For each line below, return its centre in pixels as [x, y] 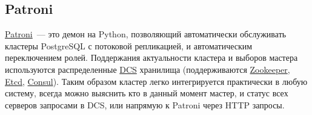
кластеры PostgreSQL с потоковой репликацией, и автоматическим [129, 45]
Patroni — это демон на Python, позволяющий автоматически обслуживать [146, 34]
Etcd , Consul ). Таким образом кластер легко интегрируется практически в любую [156, 81]
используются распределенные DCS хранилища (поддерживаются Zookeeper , [148, 69]
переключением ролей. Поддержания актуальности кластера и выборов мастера [151, 57]
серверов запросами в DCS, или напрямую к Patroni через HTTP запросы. [145, 104]
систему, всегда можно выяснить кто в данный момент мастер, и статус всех [147, 93]
